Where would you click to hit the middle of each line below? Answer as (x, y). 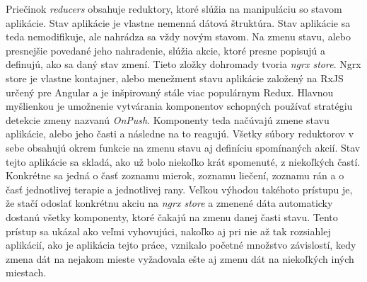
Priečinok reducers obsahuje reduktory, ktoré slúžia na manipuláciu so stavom (174, 9)
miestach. (26, 272)
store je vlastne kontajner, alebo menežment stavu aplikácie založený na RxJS (175, 78)
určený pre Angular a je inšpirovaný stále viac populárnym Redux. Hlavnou (170, 92)
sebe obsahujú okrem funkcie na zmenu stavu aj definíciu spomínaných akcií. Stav (183, 147)
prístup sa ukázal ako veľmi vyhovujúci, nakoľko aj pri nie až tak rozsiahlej (168, 231)
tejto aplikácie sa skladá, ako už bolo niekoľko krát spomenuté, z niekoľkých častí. (183, 161)
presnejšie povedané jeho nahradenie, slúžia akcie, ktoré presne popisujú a (166, 50)
